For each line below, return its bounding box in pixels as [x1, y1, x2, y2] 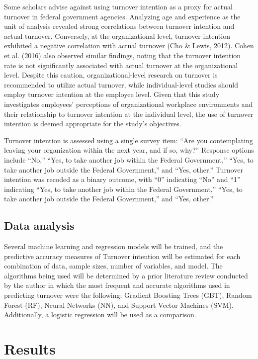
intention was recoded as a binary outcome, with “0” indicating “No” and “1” [4, 174, 241, 184]
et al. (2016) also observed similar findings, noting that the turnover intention [4, 50, 241, 60]
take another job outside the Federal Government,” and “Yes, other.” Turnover [4, 164, 243, 175]
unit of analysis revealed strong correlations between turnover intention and [4, 21, 235, 31]
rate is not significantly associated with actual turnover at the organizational [4, 60, 238, 70]
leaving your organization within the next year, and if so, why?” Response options [4, 145, 254, 155]
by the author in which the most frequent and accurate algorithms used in [4, 280, 230, 290]
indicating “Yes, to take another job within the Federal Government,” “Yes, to [4, 183, 243, 194]
